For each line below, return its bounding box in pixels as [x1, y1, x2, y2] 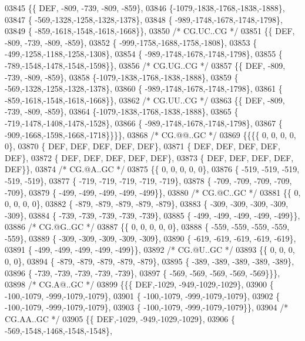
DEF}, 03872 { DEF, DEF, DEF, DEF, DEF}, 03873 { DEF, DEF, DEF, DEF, [5, 151, 294, 163]
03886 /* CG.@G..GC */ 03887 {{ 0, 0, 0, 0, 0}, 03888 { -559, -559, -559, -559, [5, 220, 290, 233]
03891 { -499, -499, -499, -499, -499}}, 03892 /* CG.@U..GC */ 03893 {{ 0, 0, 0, [5, 243, 295, 256]
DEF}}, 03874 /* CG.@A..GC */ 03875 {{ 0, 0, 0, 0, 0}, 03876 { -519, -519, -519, [5, 163, 300, 175]
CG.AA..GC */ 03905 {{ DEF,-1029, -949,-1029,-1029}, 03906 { [5, 313, 235, 325]
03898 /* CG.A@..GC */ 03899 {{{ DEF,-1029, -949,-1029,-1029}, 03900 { [5, 278, 274, 290]
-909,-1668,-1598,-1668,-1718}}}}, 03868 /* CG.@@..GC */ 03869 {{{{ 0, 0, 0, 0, [5, 128, 296, 141]
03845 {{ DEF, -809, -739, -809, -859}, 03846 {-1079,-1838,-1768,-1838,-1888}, [5, 2, 285, 14]
